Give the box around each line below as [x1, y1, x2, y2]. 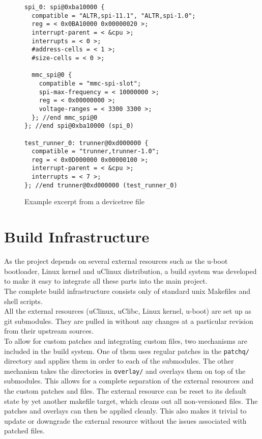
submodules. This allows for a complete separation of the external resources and [4, 375, 254, 386]
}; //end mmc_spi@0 [32, 114, 98, 121]
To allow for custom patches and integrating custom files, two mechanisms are [4, 335, 248, 346]
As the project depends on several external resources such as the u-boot [4, 256, 228, 266]
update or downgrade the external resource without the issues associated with [4, 415, 247, 426]
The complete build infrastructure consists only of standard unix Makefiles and [4, 285, 251, 296]
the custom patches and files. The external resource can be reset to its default [4, 386, 247, 396]
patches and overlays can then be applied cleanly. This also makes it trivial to [4, 405, 247, 416]
